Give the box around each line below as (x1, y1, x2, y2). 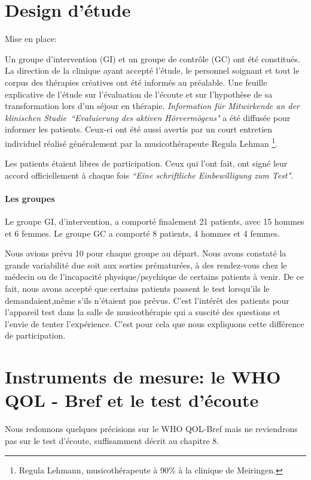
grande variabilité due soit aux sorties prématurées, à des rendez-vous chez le (5, 258, 287, 271)
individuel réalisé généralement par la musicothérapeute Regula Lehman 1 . (5, 135, 278, 149)
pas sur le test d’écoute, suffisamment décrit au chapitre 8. (5, 434, 219, 446)
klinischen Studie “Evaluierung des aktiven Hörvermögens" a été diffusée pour (5, 111, 291, 123)
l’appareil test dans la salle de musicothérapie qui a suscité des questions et (5, 306, 280, 318)
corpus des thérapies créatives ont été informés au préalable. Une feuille (5, 76, 267, 88)
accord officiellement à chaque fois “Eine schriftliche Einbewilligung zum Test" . (5, 168, 294, 181)
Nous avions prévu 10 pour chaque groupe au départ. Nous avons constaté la (5, 247, 286, 259)
